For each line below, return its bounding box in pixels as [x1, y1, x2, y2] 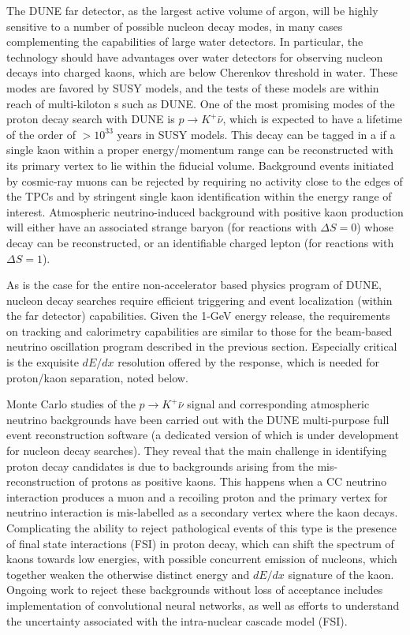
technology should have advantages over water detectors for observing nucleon [6, 48, 383, 65]
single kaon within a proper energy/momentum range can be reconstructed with [6, 141, 393, 158]
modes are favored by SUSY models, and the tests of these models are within [6, 79, 379, 96]
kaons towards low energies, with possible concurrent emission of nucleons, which [6, 550, 397, 567]
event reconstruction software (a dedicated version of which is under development [6, 426, 399, 443]
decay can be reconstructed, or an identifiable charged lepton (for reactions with [6, 234, 394, 250]
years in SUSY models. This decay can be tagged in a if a [117, 126, 396, 142]
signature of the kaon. [288, 565, 394, 582]
